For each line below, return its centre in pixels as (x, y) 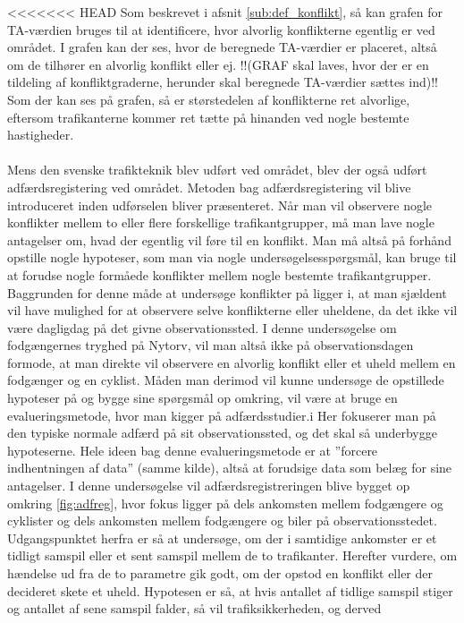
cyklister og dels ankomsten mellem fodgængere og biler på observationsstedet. (222, 521)
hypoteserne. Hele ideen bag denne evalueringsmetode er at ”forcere (193, 450)
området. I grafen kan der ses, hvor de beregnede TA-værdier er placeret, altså (222, 47)
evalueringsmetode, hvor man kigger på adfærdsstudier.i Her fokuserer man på (222, 415)
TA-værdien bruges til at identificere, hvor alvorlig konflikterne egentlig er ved (221, 29)
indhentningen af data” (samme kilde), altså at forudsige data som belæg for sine (230, 468)
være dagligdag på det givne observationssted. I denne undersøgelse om (202, 327)
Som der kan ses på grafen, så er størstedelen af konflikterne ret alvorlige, (209, 99)
